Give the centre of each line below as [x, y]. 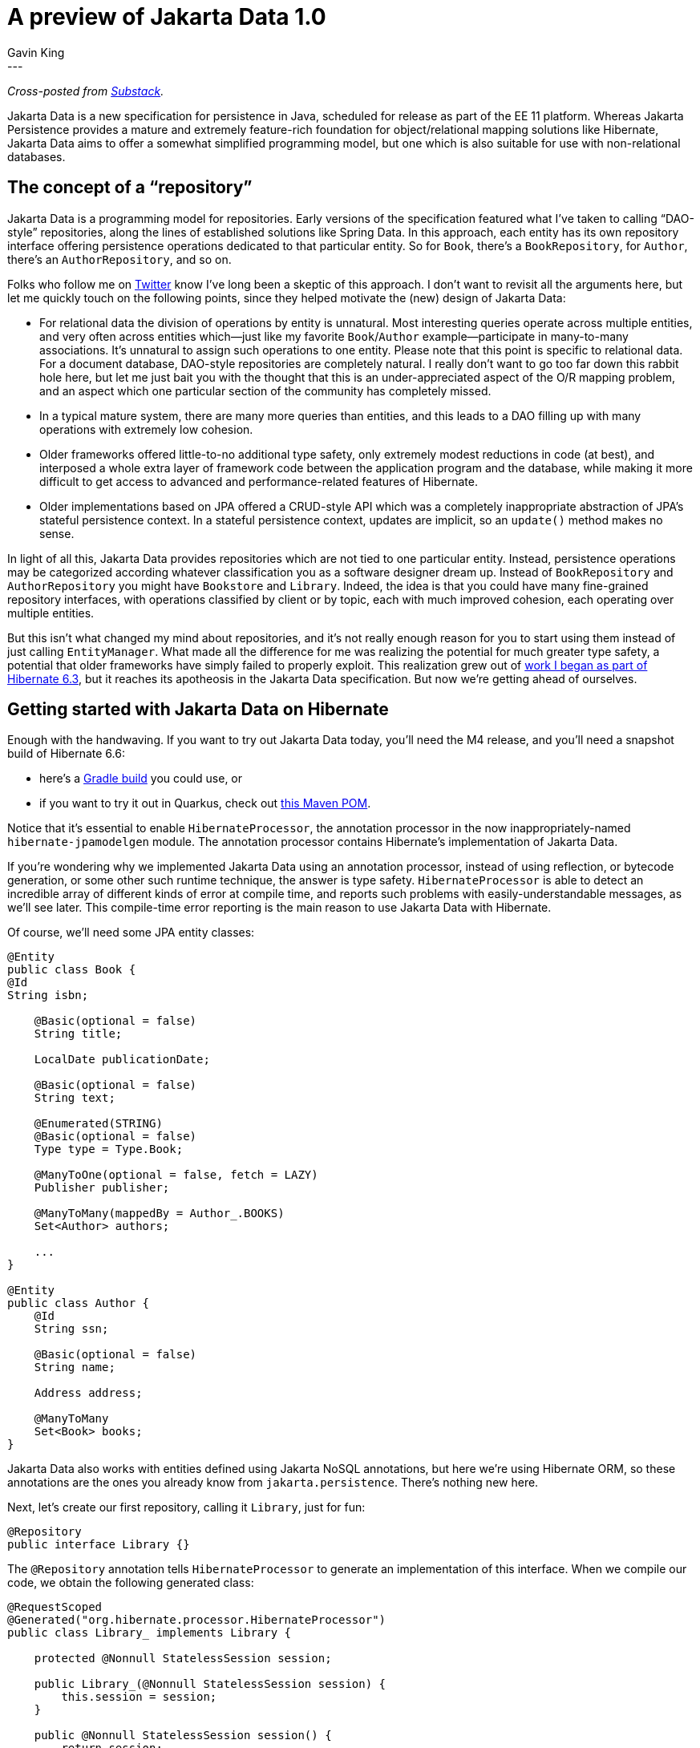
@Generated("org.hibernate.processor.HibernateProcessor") [197, 1620]
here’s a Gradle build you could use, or [141, 779]
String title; [78, 1034]
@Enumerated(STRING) [98, 1124]
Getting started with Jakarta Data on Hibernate [198, 710]
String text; [75, 1098]
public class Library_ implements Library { [150, 1633]
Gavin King [36, 52]
